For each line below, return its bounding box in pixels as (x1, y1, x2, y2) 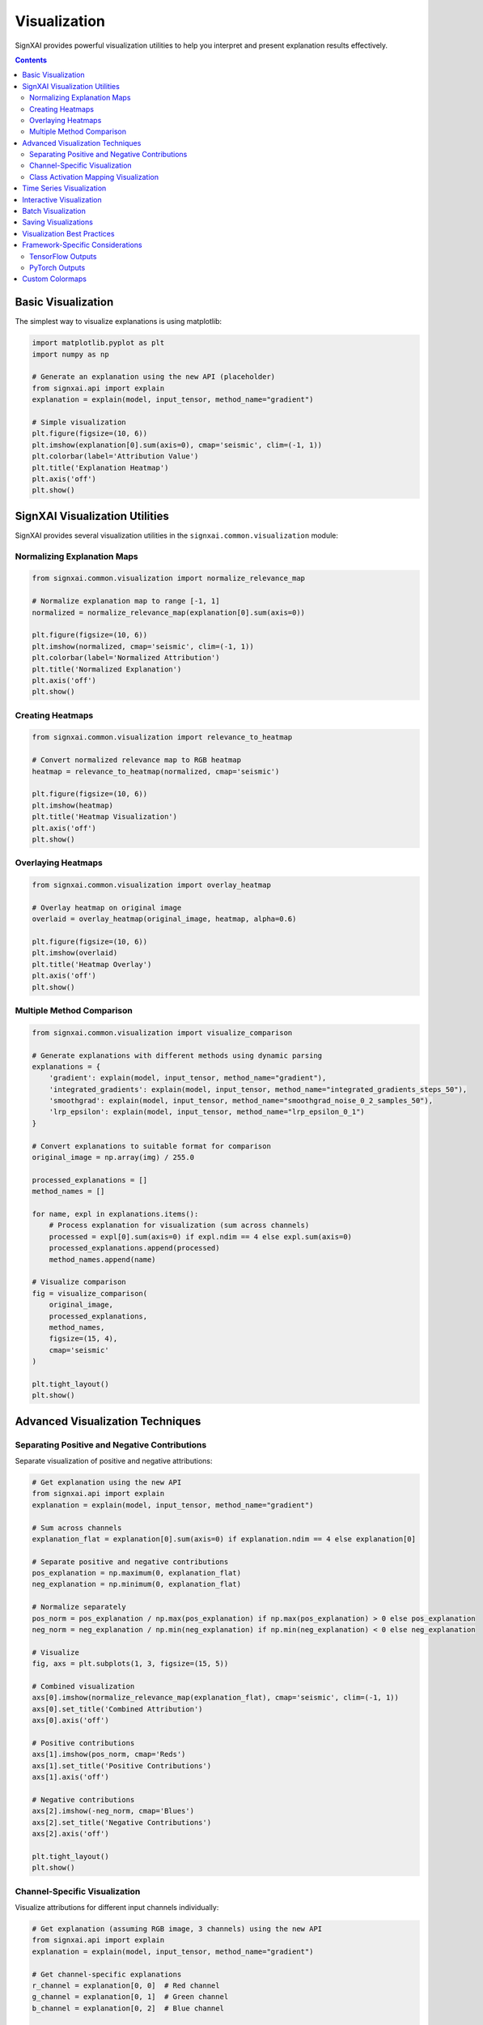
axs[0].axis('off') (32, 1716, 109, 1725)
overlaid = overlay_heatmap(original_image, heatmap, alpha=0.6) (32, 914, 297, 923)
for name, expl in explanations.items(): (32, 1209, 199, 1218)
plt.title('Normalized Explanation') (32, 664, 182, 674)
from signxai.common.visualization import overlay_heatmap (32, 880, 271, 890)
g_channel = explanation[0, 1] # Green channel (32, 1993, 229, 2002)
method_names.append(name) (49, 1255, 157, 1264)
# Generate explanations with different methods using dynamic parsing (32, 1051, 323, 1060)
